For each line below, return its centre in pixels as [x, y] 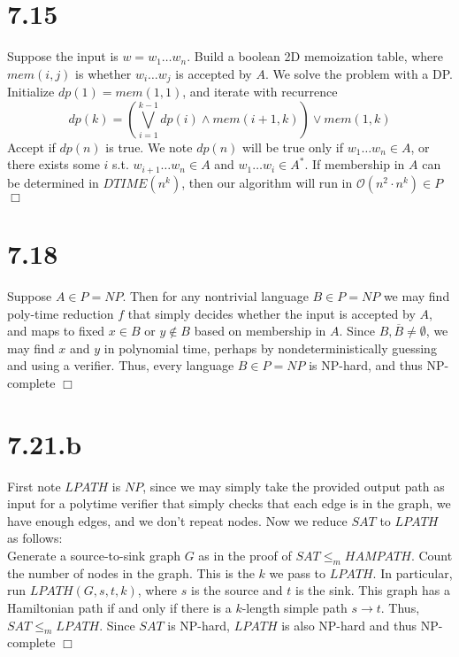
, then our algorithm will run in [267, 182]
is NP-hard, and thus [366, 365]
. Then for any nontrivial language [215, 295]
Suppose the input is [63, 56]
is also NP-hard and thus [349, 625]
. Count [432, 555]
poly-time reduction [61, 313]
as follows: [35, 538]
